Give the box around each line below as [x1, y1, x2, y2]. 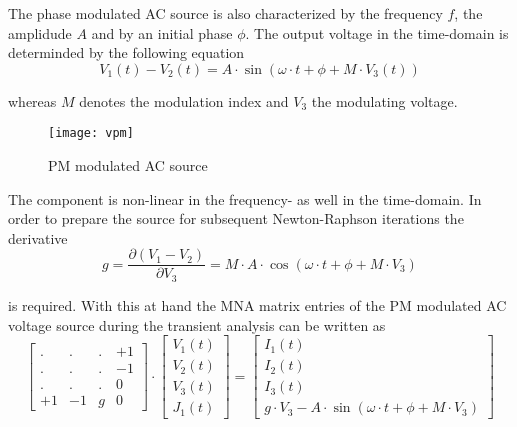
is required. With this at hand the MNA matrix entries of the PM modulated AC [8, 294, 507, 315]
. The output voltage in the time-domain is [245, 22, 509, 43]
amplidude [8, 22, 72, 43]
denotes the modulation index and [79, 90, 289, 111]
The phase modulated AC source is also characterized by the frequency [8, 3, 443, 23]
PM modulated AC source [48, 155, 208, 176]
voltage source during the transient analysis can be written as [8, 314, 386, 335]
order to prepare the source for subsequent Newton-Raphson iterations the [8, 208, 464, 229]
